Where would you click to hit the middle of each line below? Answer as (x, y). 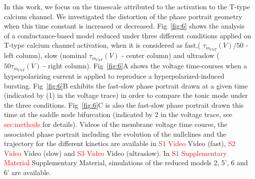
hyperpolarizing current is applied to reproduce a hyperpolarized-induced (114, 75)
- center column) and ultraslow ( (170, 55)
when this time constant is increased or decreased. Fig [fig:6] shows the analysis (124, 26)
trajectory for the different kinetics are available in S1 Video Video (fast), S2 (120, 143)
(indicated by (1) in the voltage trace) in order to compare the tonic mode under (126, 95)
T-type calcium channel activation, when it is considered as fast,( (102, 45)
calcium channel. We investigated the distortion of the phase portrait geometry (123, 16)
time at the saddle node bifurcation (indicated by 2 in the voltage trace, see (118, 114)
